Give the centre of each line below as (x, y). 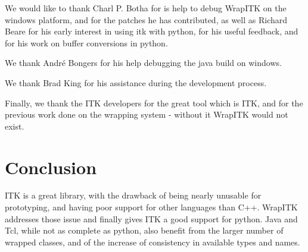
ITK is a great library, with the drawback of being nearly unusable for (133, 195)
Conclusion (51, 167)
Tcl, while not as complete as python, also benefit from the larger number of (144, 230)
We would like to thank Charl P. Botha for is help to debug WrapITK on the (146, 8)
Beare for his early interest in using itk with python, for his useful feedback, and (152, 31)
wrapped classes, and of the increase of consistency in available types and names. (153, 242)
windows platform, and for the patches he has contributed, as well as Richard (146, 19)
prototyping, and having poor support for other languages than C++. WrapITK (151, 207)
